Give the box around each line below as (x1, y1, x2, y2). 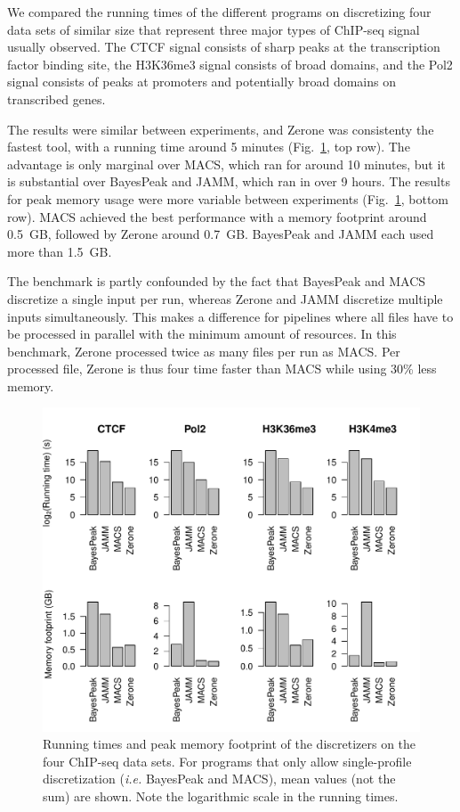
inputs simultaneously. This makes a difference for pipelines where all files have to (7, 307, 454, 325)
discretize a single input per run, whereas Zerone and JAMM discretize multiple (7, 289, 443, 308)
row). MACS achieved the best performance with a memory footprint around (7, 207, 427, 226)
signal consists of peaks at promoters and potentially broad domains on (7, 72, 397, 91)
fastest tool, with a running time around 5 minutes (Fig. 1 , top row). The (7, 137, 410, 156)
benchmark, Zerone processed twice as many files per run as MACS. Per (7, 341, 400, 360)
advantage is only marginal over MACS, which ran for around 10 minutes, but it (7, 154, 446, 173)
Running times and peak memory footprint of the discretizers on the (43, 734, 416, 753)
